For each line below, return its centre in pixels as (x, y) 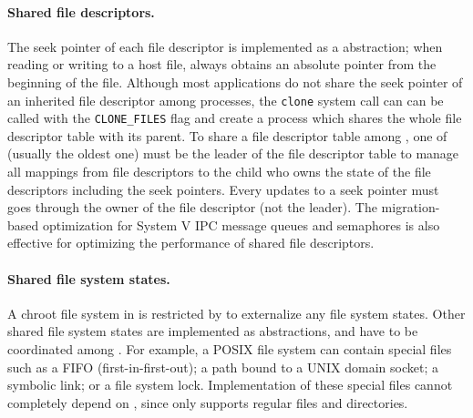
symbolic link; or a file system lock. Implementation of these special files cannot (230, 385)
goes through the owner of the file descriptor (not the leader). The (192, 207)
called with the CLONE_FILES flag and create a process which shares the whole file (235, 118)
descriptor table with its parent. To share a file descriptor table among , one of (227, 135)
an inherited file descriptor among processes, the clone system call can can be (226, 100)
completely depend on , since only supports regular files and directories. (208, 402)
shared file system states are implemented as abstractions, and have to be (213, 331)
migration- (411, 207)
